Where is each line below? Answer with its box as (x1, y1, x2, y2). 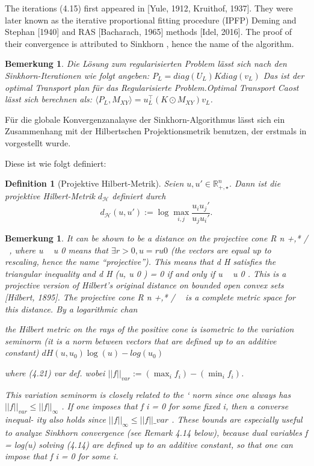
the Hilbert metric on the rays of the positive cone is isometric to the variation (5, 323, 294, 335)
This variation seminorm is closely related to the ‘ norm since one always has (5, 388, 291, 400)
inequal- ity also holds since (5, 413, 106, 426)
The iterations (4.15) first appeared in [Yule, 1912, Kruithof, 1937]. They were (5, 2, 293, 14)
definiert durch (112, 189, 166, 202)
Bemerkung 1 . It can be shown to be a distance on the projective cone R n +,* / (5, 232, 308, 244)
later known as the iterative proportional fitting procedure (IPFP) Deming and (5, 13, 297, 26)
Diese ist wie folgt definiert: (5, 157, 106, 169)
